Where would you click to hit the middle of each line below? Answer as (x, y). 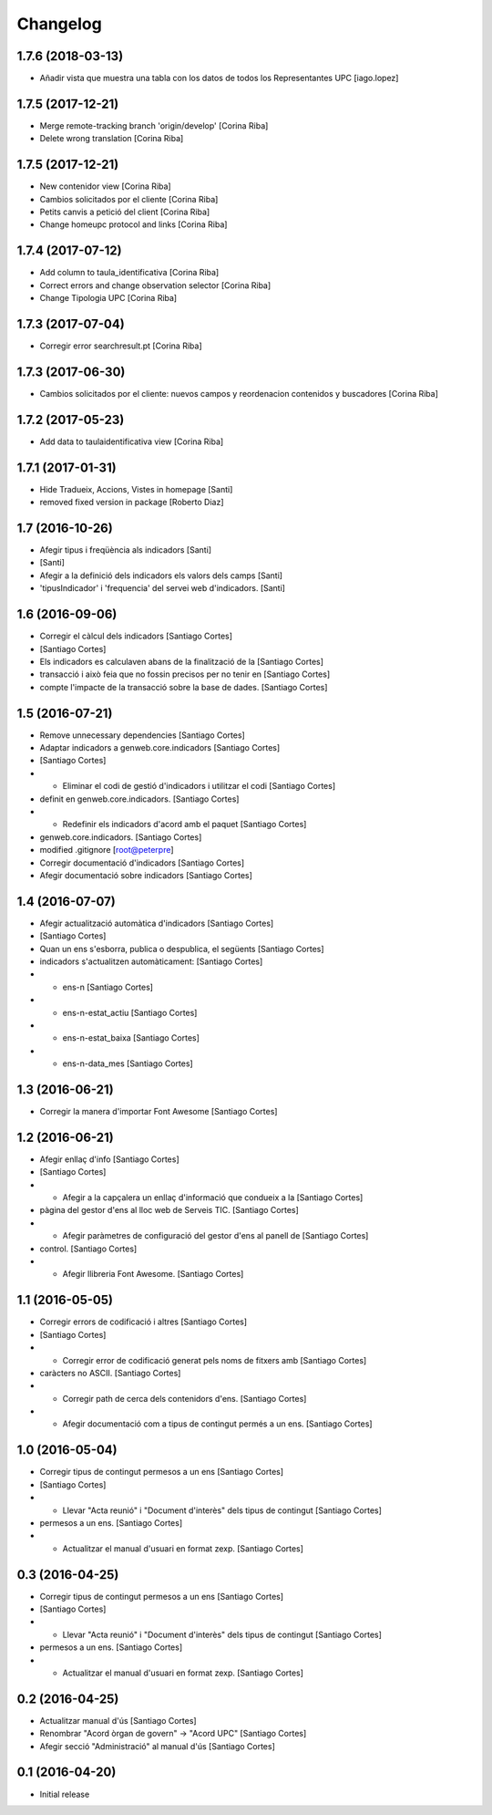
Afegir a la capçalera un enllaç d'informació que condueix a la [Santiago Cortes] (213, 1198)
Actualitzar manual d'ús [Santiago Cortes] (118, 1720)
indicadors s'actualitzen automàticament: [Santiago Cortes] (151, 961)
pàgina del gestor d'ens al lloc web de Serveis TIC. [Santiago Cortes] (169, 1210)
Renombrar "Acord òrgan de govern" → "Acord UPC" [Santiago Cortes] (173, 1734)
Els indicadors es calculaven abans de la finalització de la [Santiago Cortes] (181, 661)
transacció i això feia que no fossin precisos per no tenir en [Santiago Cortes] (185, 674)
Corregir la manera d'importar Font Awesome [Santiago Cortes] (159, 1111)
